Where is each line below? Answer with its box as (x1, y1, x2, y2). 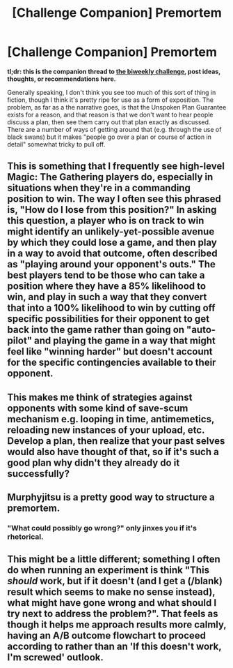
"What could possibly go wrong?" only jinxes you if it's (7, 524, 197, 533)
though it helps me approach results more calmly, (7, 619, 227, 631)
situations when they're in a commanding (7, 182, 191, 194)
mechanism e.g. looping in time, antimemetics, (7, 413, 214, 425)
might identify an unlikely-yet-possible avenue (7, 225, 215, 238)
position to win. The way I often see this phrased (7, 193, 221, 205)
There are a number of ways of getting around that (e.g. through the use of (7, 125, 222, 133)
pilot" (7, 335, 33, 347)
